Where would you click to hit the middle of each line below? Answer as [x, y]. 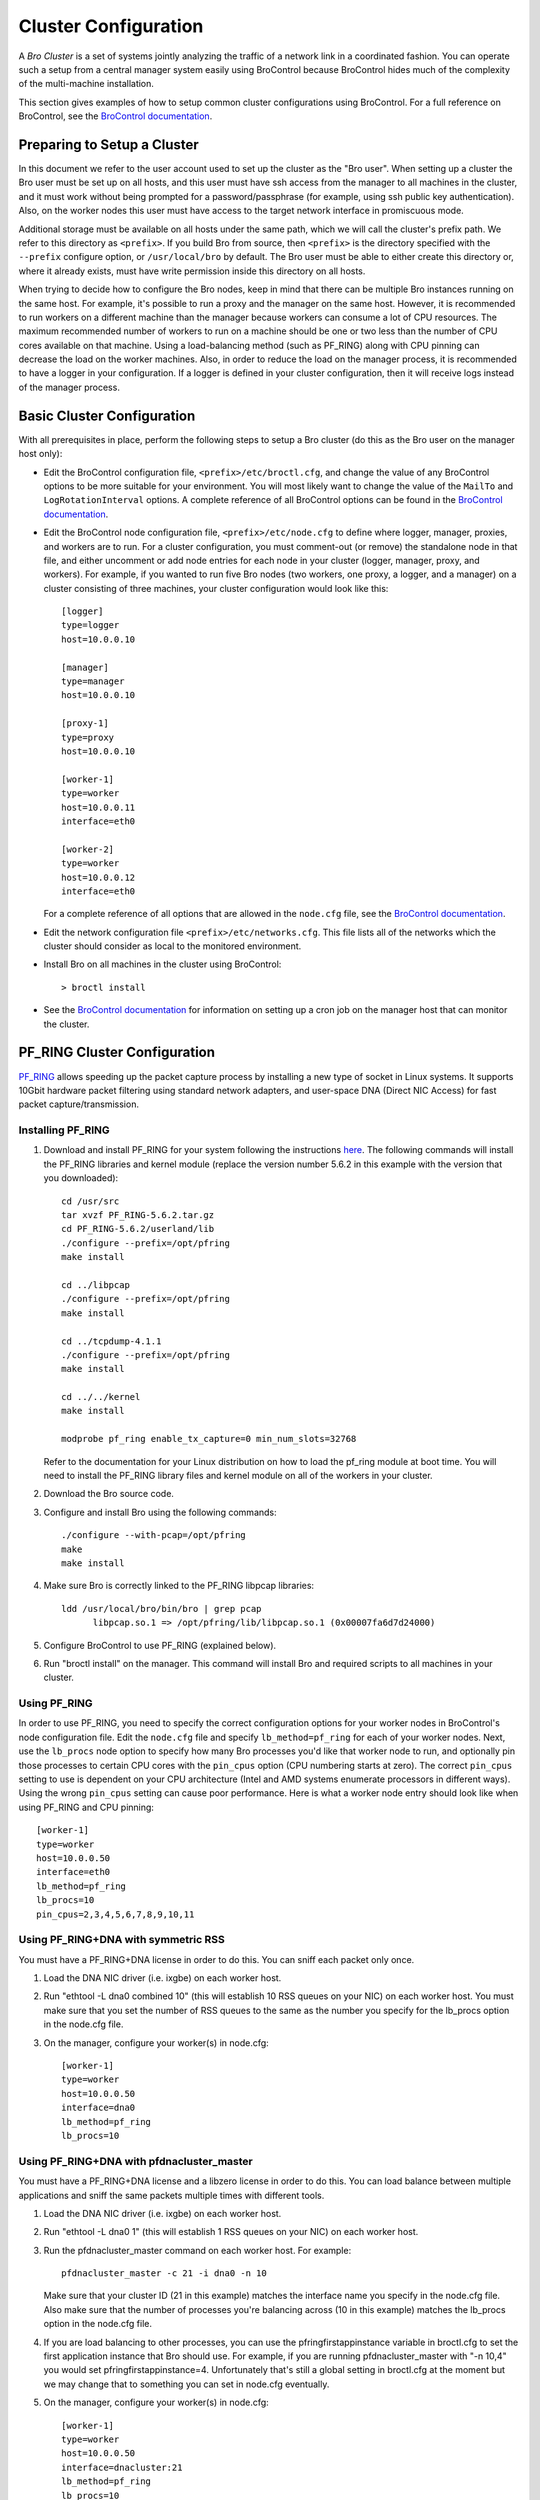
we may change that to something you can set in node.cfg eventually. [186, 2384]
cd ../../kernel [101, 1397]
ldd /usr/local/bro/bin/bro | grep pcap [161, 1608]
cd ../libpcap [95, 1284]
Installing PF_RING [64, 1130]
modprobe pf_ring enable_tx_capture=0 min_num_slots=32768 [209, 1439]
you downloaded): [81, 1178]
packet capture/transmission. [79, 1104]
